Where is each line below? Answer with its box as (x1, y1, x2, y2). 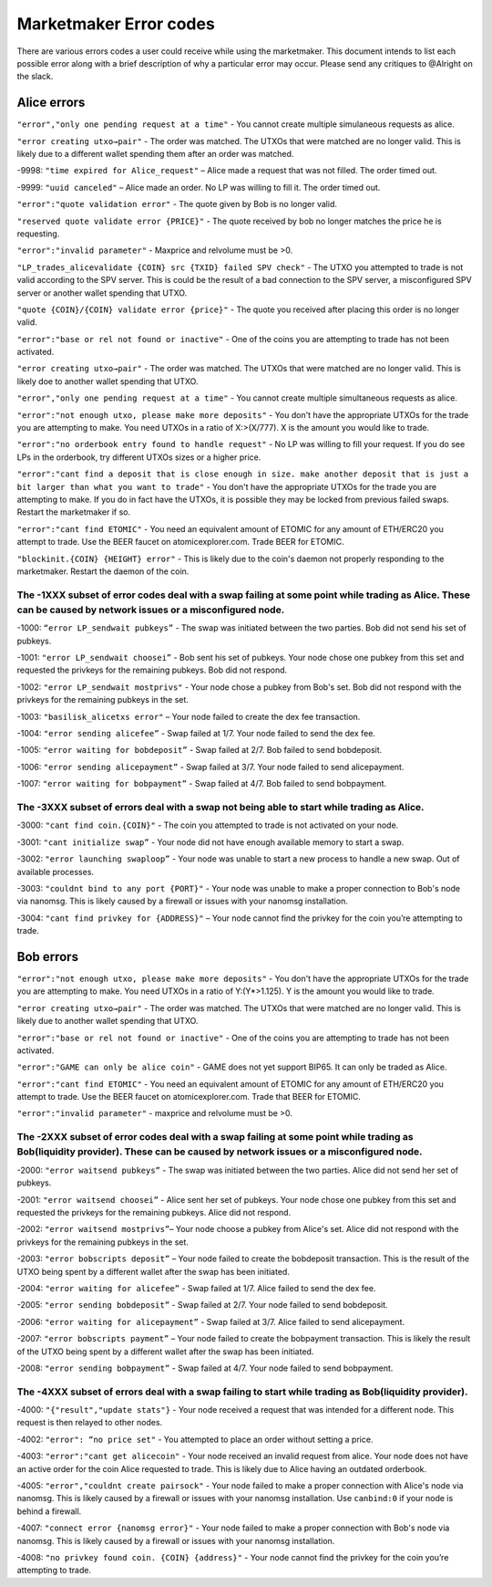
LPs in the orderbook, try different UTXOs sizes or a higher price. (16, 452, 261, 463)
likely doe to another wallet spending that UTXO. (16, 375, 199, 387)
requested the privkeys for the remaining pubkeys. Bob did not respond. (16, 664, 288, 675)
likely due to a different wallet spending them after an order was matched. (16, 149, 294, 160)
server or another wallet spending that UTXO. (16, 287, 188, 298)
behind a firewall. (16, 1506, 82, 1517)
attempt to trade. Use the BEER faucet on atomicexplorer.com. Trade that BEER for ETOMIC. (16, 1091, 362, 1102)
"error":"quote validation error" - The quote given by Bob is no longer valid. (16, 199, 337, 210)
